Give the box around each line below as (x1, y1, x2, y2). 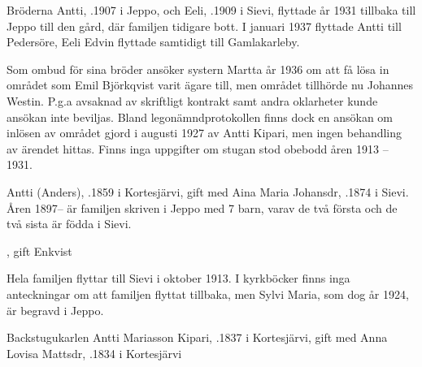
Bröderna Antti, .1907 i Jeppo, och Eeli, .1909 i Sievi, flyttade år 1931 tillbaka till (7, 2, 416, 18)
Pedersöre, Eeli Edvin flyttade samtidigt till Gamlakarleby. (7, 33, 300, 50)
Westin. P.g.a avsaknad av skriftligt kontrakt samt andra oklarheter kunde (7, 92, 378, 109)
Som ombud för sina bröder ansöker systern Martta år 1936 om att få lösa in (7, 60, 389, 77)
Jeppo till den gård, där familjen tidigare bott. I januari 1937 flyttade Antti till (7, 17, 402, 34)
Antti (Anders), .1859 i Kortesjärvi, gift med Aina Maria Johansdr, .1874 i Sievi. (7, 183, 409, 200)
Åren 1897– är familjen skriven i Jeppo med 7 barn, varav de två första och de (7, 199, 398, 216)
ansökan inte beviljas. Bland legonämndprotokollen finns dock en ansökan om (7, 108, 394, 125)
